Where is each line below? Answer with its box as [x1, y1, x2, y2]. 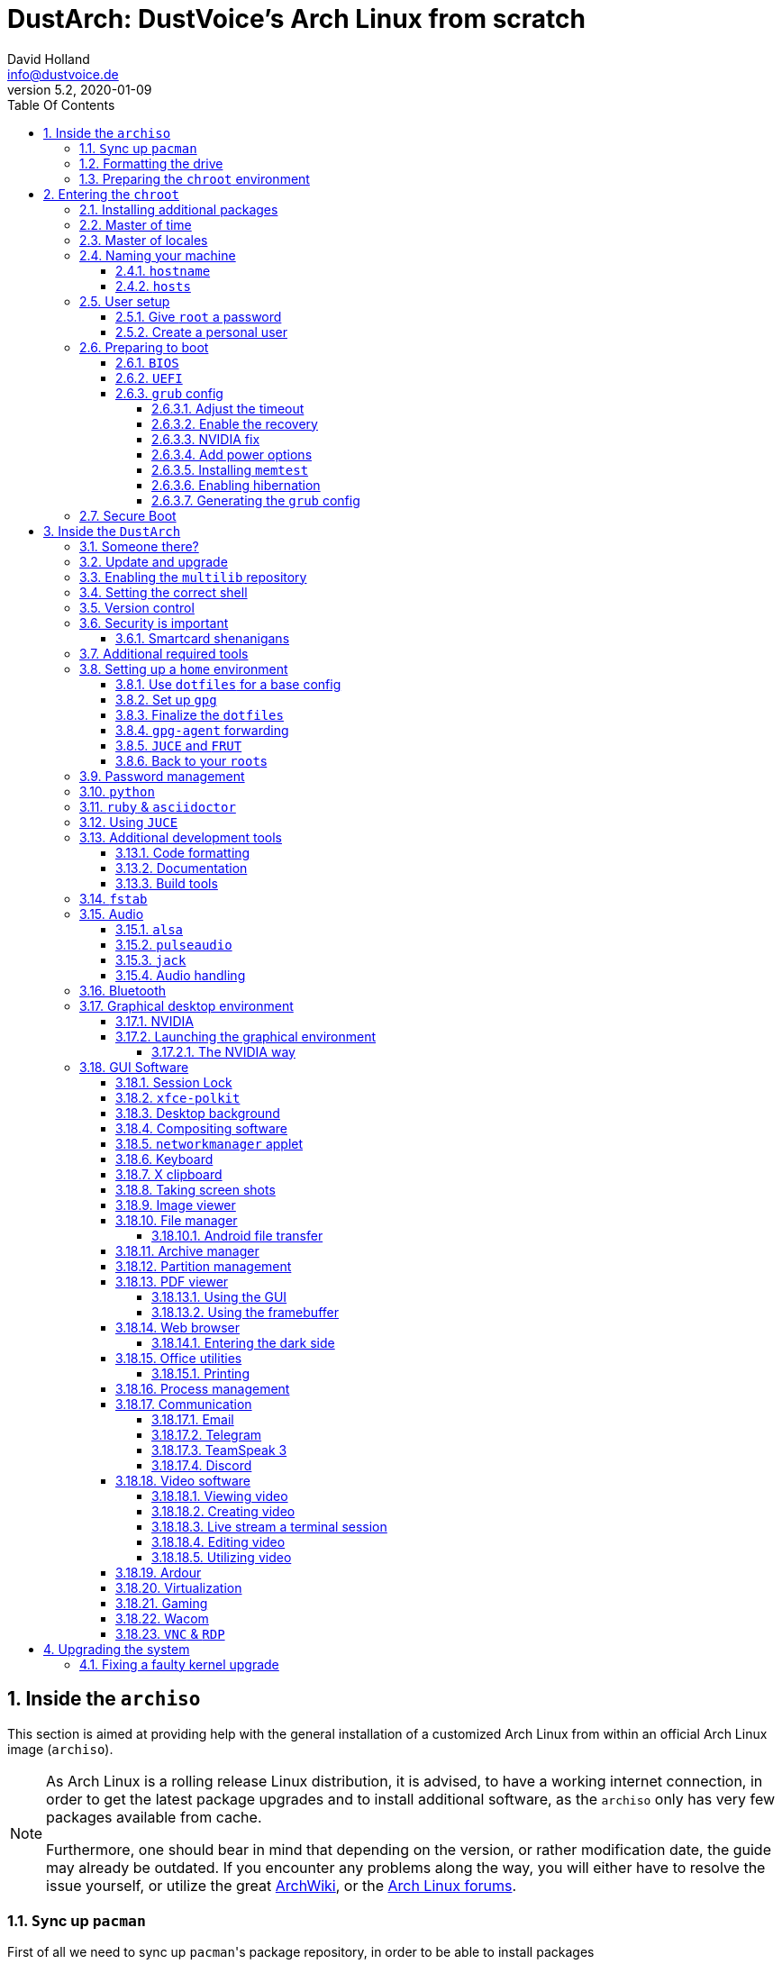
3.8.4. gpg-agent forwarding [115, 722, 289, 738]
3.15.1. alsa [115, 921, 183, 937]
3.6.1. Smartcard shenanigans [115, 630, 290, 646]
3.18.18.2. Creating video [151, 1503, 296, 1519]
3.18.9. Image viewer [115, 1196, 236, 1213]
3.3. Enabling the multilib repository [79, 568, 307, 585]
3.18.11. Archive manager [115, 1242, 259, 1259]
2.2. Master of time [79, 216, 192, 232]
